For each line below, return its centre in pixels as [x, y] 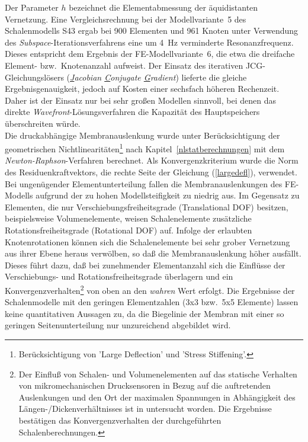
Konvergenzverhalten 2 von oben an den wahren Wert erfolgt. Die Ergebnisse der [150, 289]
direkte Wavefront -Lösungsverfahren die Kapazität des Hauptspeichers [132, 112]
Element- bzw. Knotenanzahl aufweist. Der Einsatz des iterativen [124, 65]
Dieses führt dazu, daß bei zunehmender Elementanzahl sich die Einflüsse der [145, 265]
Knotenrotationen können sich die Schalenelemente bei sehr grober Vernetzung [147, 241]
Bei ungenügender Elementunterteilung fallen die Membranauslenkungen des [144, 183]
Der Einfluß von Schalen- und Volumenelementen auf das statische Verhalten [158, 374]
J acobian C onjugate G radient [123, 77]
